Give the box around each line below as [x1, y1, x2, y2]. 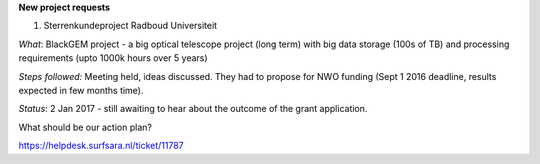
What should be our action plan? [18, 121, 152, 133]
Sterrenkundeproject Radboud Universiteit [43, 20, 218, 32]
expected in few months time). [18, 84, 144, 96]
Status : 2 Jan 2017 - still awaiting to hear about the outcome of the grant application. [18, 103, 368, 115]
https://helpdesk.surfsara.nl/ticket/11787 [18, 140, 184, 152]
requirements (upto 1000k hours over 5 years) [18, 52, 209, 64]
